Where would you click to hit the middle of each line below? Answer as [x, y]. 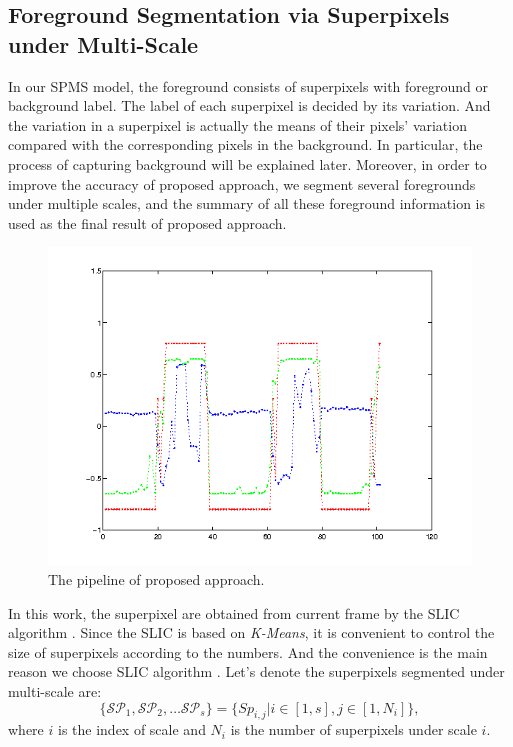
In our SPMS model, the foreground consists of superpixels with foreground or [248, 85]
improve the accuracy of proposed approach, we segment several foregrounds [242, 183]
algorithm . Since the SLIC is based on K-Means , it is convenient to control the [251, 632]
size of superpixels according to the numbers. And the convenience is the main [248, 651]
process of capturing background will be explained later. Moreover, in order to [247, 163]
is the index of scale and [131, 729]
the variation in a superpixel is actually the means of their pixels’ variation [237, 124]
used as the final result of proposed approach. [147, 222]
